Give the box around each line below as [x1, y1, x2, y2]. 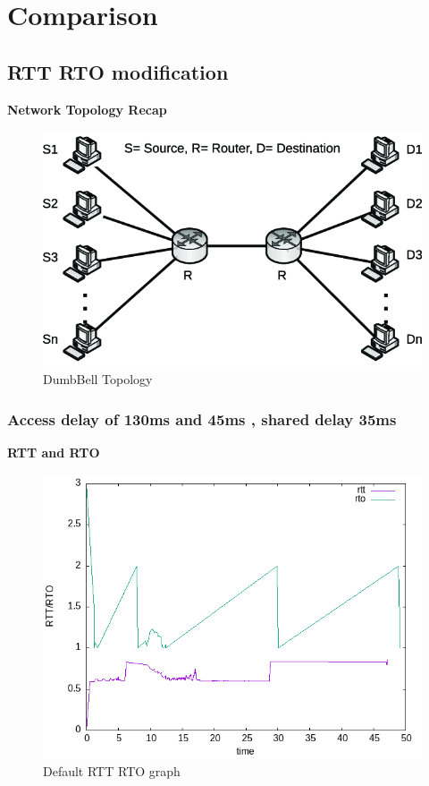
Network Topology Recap [7, 99, 167, 118]
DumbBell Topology [43, 370, 153, 389]
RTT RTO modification [7, 57, 229, 85]
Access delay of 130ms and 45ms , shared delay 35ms [7, 407, 397, 430]
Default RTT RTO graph [43, 762, 181, 781]
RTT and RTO [7, 443, 100, 462]
